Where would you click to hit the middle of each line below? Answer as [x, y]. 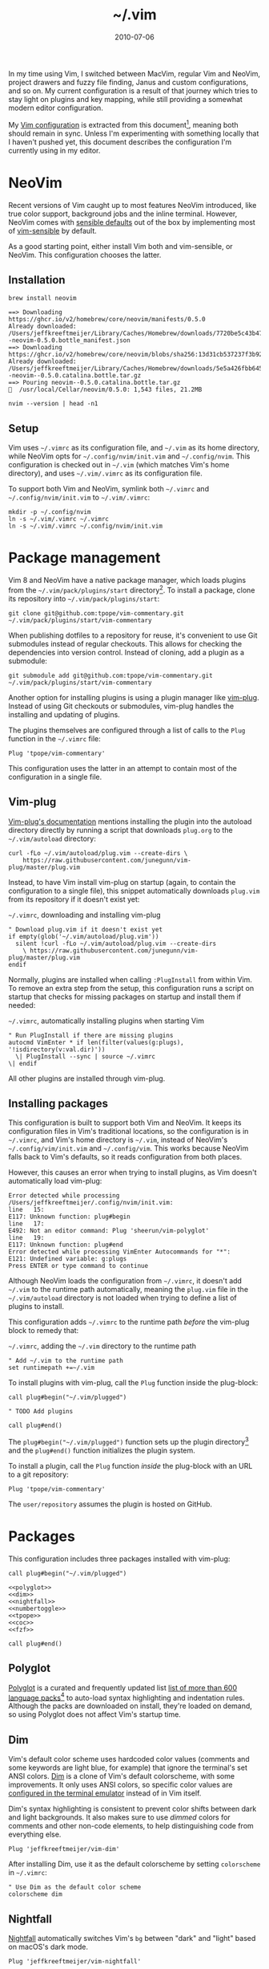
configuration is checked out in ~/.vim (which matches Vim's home [119, 465]
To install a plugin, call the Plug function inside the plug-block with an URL [130, 1466]
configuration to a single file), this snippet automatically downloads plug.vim [134, 891]
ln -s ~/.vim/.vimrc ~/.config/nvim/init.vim [85, 526]
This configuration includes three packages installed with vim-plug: [119, 1559]
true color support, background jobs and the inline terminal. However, [123, 214]
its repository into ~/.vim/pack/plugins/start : [84, 598]
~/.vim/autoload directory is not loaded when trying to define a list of [123, 1298]
